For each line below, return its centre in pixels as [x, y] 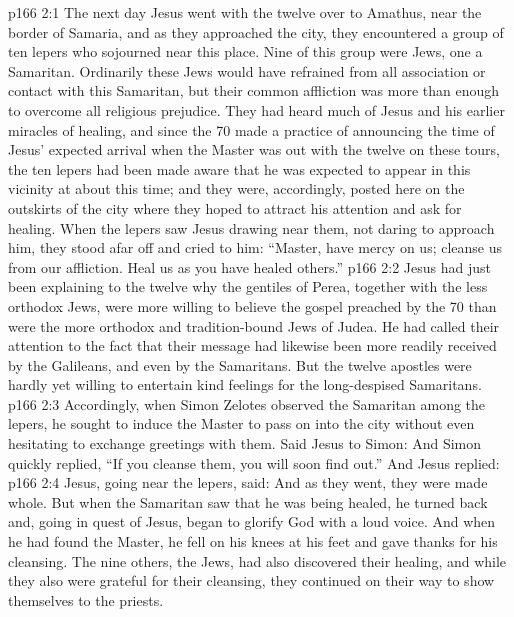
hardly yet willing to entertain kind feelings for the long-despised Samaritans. [245, 384]
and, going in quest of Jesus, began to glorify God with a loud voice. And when [252, 521]
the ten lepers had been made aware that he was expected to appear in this [239, 168]
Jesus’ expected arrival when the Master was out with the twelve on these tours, [254, 149]
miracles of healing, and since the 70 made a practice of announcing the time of [251, 129]
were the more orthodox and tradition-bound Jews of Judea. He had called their [254, 325]
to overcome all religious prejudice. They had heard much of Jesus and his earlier [256, 109]
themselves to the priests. [86, 599]
